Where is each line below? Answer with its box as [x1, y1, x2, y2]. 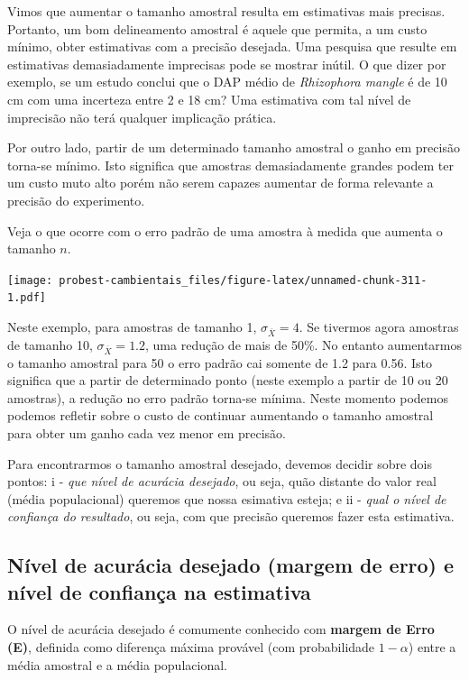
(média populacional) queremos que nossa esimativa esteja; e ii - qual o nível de [7, 489, 446, 508]
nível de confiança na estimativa [7, 577, 311, 605]
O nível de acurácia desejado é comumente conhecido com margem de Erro [7, 620, 435, 639]
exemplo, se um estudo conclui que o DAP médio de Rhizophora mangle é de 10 [7, 72, 447, 91]
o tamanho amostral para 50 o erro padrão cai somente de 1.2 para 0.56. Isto [7, 353, 432, 372]
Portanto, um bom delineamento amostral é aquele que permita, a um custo [7, 19, 428, 38]
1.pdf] [7, 291, 46, 305]
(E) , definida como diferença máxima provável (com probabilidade [7, 638, 375, 657]
